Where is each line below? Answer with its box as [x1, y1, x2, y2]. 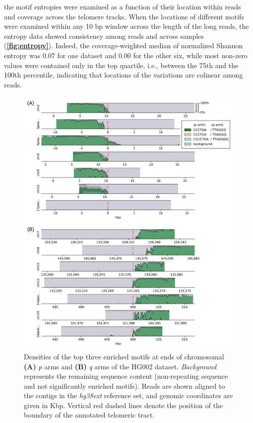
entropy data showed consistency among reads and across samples [4, 30, 204, 41]
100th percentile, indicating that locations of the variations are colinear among [4, 70, 243, 80]
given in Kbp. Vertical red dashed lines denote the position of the [24, 400, 223, 410]
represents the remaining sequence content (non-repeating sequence [24, 371, 228, 381]
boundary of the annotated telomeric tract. [24, 410, 155, 420]
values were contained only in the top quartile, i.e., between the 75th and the [4, 60, 239, 70]
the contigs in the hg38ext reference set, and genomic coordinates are [24, 390, 233, 401]
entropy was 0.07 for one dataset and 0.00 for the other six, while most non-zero [4, 50, 248, 60]
